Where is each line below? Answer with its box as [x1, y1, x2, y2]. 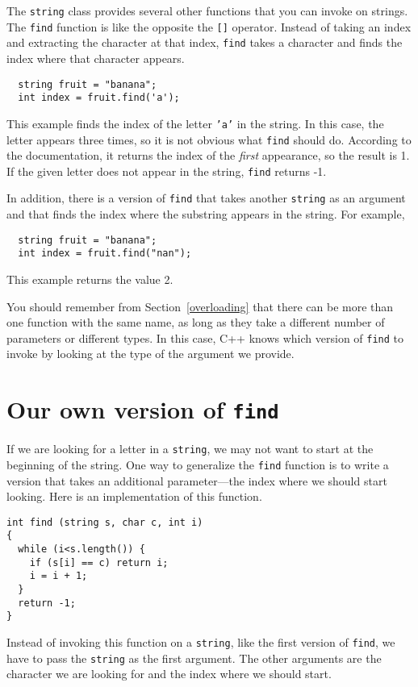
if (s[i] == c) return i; [29, 556, 169, 568]
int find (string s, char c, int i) [6, 516, 203, 528]
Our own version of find [6, 393, 279, 426]
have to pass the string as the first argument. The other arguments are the [6, 649, 382, 666]
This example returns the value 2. [6, 271, 173, 287]
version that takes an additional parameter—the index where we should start [6, 472, 387, 489]
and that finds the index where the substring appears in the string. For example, [6, 206, 405, 223]
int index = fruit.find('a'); [18, 92, 180, 104]
